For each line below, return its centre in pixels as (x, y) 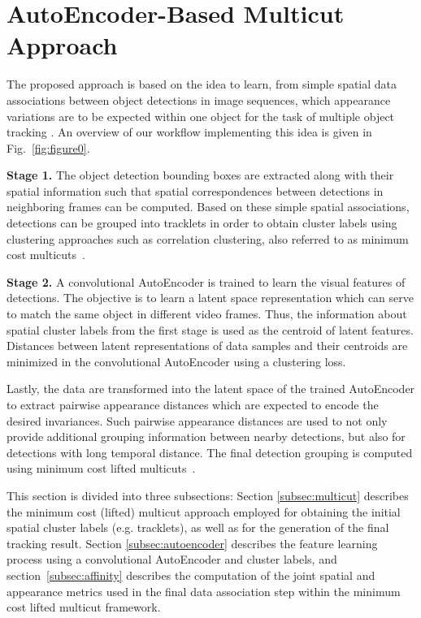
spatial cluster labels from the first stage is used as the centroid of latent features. (210, 329)
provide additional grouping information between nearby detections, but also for (206, 436)
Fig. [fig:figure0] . (48, 147)
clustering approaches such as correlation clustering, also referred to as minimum (208, 238)
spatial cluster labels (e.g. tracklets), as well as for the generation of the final (198, 527)
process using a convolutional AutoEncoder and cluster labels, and (172, 559)
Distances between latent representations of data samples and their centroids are (207, 346)
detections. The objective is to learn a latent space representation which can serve (210, 298)
